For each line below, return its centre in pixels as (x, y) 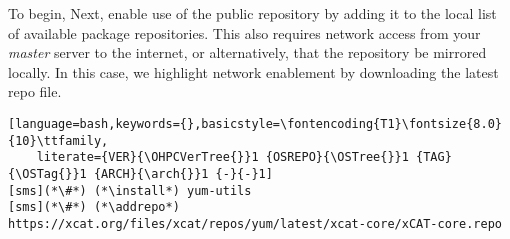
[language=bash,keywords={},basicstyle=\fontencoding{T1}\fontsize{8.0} (255, 123)
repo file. (35, 91)
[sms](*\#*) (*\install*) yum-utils (130, 190)
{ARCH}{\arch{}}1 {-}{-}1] (183, 173)
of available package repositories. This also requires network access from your (244, 32)
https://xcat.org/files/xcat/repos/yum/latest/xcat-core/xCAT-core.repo (255, 223)
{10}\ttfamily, (58, 140)
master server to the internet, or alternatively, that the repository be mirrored (247, 52)
